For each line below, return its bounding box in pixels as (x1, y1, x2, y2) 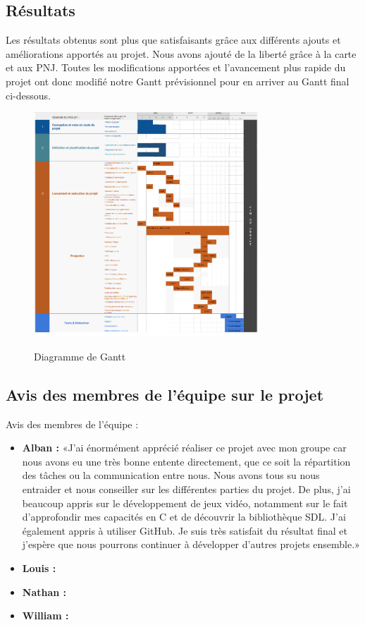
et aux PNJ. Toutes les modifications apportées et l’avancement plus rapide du (6, 60, 346, 75)
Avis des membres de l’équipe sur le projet (6, 383, 324, 405)
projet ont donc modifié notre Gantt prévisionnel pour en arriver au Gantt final (6, 73, 349, 88)
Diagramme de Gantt (34, 348, 126, 363)
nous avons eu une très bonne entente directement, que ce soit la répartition (22, 454, 351, 468)
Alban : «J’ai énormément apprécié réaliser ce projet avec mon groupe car (22, 440, 347, 455)
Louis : (22, 560, 56, 575)
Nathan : (22, 584, 67, 599)
